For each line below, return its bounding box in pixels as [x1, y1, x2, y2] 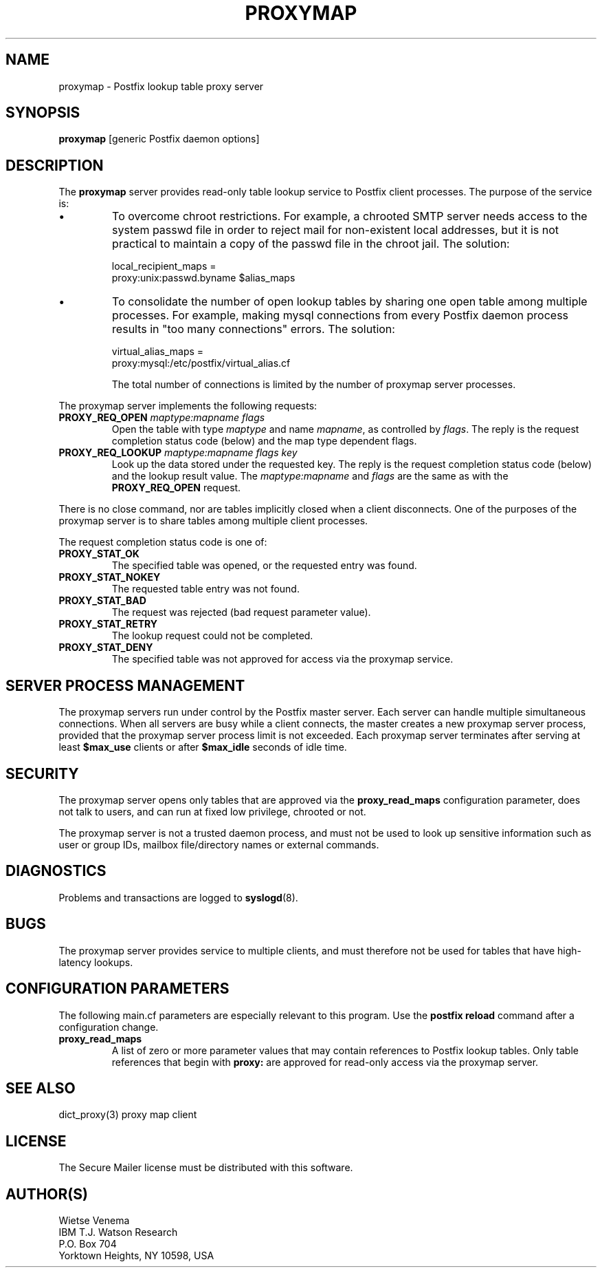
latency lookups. [58, 956, 133, 968]
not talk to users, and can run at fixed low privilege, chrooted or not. [58, 805, 366, 817]
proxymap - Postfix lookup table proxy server [58, 80, 264, 92]
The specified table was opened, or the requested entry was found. [111, 559, 417, 572]
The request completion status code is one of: [58, 536, 267, 548]
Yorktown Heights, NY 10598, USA [58, 1250, 214, 1262]
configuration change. [58, 1020, 159, 1033]
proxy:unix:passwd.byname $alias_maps [111, 272, 296, 284]
